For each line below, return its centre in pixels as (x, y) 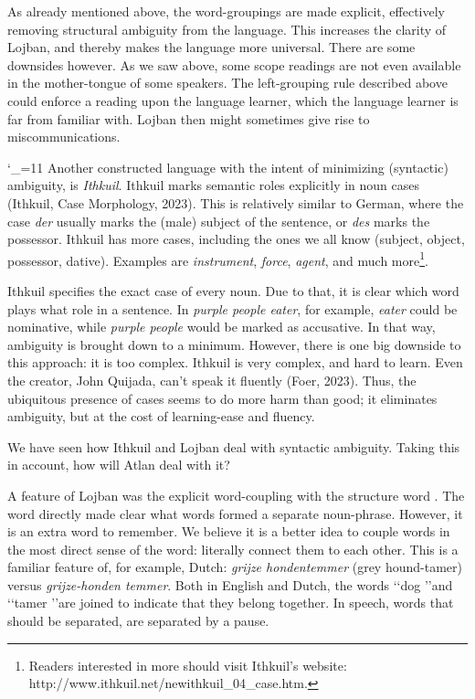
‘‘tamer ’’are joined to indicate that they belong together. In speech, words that (231, 603)
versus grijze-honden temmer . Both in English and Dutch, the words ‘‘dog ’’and (230, 584)
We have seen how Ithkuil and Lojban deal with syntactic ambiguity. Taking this (234, 446)
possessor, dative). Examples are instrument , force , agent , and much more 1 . (218, 259)
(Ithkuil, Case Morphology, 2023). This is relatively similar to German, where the (236, 202)
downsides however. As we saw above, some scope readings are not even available (234, 64)
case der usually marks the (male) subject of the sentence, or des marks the (219, 221)
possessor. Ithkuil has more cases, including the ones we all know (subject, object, (236, 239)
